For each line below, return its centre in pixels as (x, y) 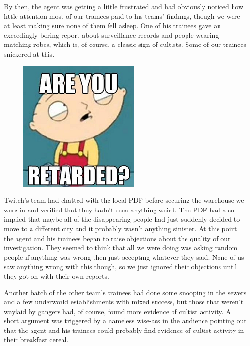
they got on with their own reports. (56, 276)
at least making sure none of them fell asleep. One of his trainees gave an (113, 25)
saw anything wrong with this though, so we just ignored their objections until (121, 266)
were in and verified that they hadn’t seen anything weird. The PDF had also (119, 209)
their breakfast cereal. (36, 339)
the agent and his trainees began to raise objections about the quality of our (117, 238)
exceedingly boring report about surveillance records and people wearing (111, 35)
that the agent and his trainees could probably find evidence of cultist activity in (124, 330)
